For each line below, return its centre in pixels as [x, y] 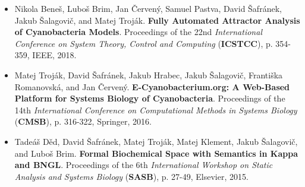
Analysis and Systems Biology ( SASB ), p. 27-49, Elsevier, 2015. [131, 176]
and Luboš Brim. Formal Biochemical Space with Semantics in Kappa [156, 153]
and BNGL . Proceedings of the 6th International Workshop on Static [144, 165]
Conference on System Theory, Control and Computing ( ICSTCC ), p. [144, 43]
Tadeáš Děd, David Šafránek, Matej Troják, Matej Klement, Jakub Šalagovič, [156, 141]
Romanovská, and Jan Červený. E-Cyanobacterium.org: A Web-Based [152, 86]
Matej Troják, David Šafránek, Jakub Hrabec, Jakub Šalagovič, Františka [149, 75]
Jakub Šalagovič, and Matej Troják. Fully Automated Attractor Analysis [157, 20]
